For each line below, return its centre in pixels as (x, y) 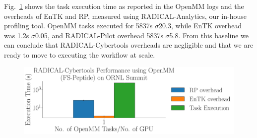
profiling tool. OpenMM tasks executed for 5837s (78, 26)
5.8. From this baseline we (209, 35)
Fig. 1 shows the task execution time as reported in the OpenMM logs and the (124, 6)
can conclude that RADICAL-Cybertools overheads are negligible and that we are (129, 45)
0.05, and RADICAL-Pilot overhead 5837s (99, 35)
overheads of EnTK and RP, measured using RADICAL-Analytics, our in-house (125, 16)
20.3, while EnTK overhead (200, 26)
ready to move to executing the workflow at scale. (80, 54)
